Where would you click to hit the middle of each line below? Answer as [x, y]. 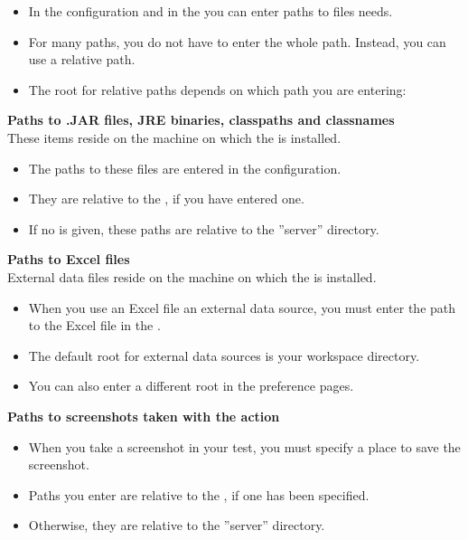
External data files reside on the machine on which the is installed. [192, 276]
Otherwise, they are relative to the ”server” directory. [177, 525]
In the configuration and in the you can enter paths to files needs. [211, 11]
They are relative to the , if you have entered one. [166, 199]
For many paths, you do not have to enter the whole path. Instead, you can [237, 41]
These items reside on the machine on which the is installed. [174, 137]
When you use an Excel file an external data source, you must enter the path [242, 307]
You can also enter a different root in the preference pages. [191, 386]
